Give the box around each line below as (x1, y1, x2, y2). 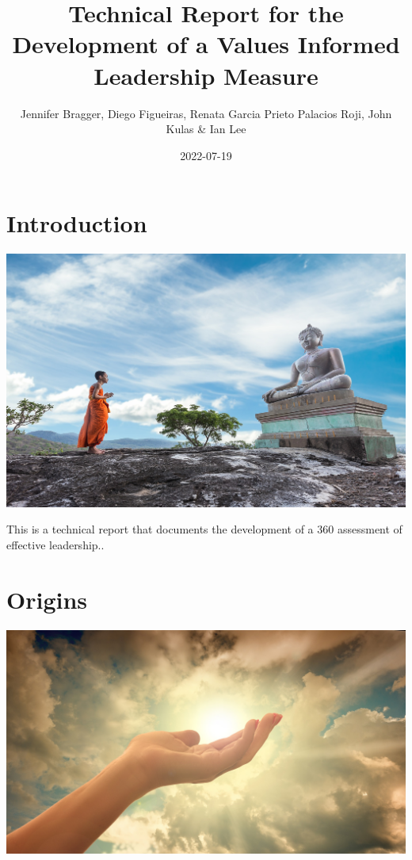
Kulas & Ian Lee (166, 120, 246, 137)
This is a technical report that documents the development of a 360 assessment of (6, 521, 402, 537)
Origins (6, 583, 88, 615)
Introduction (6, 207, 147, 239)
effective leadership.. (6, 536, 105, 552)
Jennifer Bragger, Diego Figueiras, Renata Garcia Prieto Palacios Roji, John (20, 105, 392, 121)
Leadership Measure (93, 59, 319, 91)
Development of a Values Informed (12, 28, 400, 60)
